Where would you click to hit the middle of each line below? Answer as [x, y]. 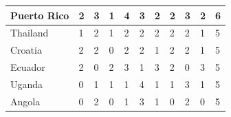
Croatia [26, 50]
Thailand [30, 33]
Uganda [27, 84]
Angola [25, 101]
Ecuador [28, 67]
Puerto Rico [40, 15]
